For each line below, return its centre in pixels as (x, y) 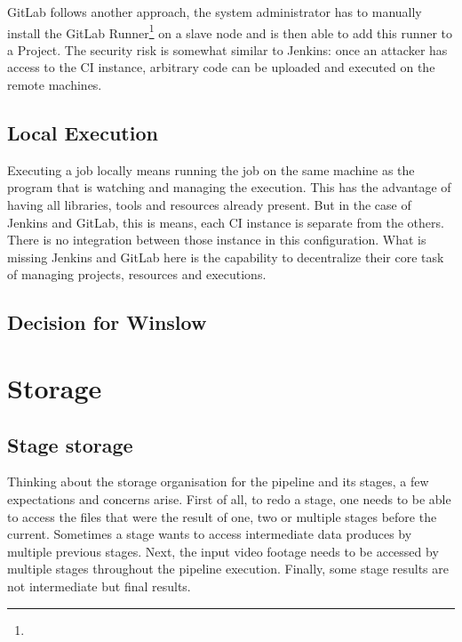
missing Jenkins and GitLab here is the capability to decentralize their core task (226, 257)
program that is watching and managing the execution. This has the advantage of (229, 187)
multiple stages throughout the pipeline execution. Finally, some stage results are (228, 569)
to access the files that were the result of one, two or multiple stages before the (222, 516)
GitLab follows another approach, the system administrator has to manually (215, 12)
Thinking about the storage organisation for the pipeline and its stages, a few (218, 481)
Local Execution (83, 133)
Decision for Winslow (107, 322)
